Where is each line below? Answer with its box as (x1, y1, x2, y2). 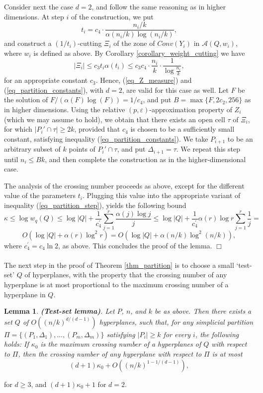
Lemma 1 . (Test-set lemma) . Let (4, 306, 115, 316)
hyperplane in (4, 289, 46, 299)
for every (163, 329, 191, 339)
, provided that (74, 124, 120, 134)
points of (69, 144, 95, 154)
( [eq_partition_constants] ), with (4, 84, 104, 95)
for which (4, 124, 32, 134)
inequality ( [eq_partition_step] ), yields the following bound (4, 199, 186, 210)
